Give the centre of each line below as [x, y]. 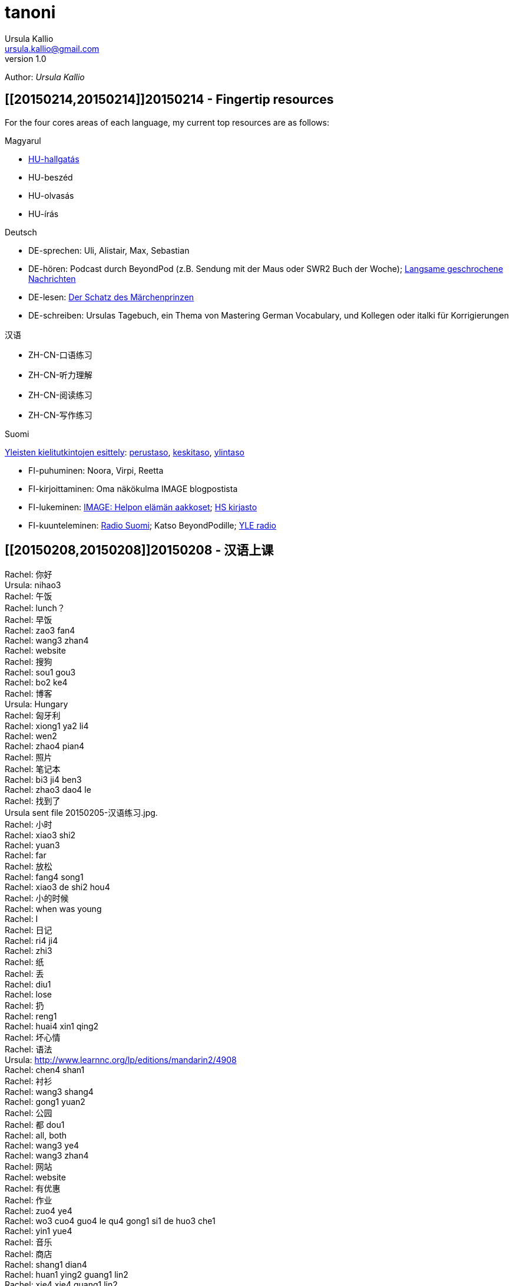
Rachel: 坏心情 [33, 1038]
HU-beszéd [51, 177]
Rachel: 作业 [29, 1200]
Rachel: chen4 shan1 [45, 1070]
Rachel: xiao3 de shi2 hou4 [57, 887]
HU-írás [44, 214]
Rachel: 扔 [24, 1006]
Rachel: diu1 [28, 985]
